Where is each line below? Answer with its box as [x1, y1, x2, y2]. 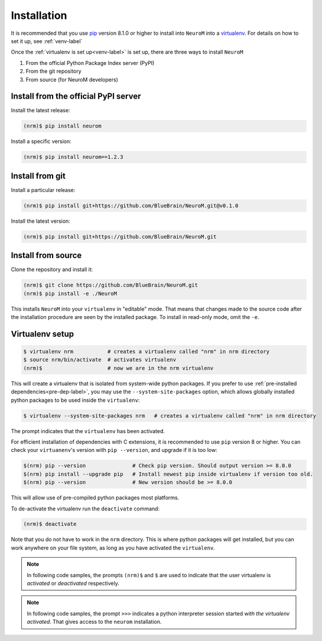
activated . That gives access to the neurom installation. [27, 618, 162, 626]
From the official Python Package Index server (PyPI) [25, 59, 155, 66]
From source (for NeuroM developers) [25, 76, 118, 83]
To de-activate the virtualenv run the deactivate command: [11, 505, 160, 512]
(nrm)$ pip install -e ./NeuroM [23, 290, 118, 297]
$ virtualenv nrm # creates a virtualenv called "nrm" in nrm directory [23, 349, 270, 355]
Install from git [11, 171, 66, 181]
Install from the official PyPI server [11, 92, 141, 102]
